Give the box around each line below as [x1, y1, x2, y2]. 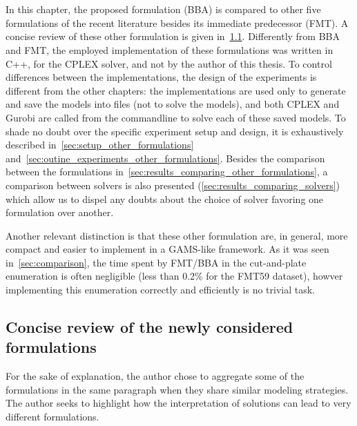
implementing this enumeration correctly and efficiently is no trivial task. [6, 282, 315, 297]
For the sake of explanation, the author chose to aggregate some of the [6, 369, 305, 383]
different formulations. [6, 409, 99, 424]
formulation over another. [6, 205, 114, 220]
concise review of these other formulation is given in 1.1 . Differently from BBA [6, 29, 340, 43]
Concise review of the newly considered [6, 316, 293, 338]
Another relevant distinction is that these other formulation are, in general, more [6, 228, 348, 242]
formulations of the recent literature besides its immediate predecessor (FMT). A [6, 15, 349, 30]
